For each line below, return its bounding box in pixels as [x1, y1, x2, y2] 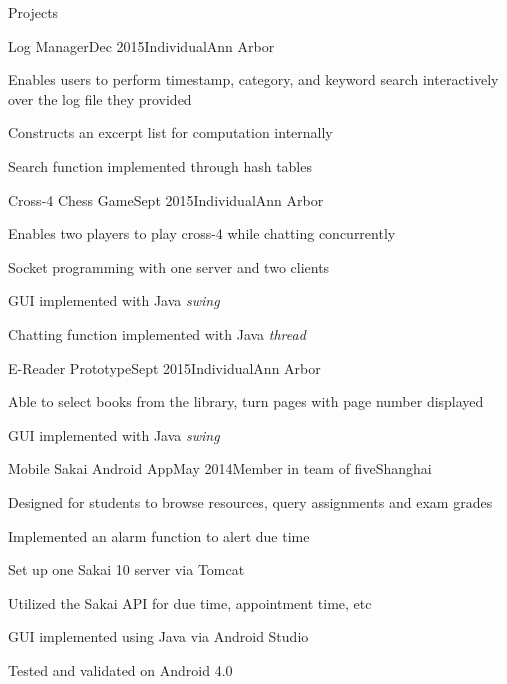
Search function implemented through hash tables [8, 155, 312, 176]
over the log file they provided [8, 88, 192, 109]
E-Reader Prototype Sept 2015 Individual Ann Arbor [8, 357, 321, 378]
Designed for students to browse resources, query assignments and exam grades [8, 491, 493, 512]
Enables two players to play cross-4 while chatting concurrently [8, 223, 396, 244]
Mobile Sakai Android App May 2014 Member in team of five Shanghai [8, 458, 432, 479]
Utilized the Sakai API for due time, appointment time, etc [8, 592, 372, 613]
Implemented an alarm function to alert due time [8, 525, 310, 546]
